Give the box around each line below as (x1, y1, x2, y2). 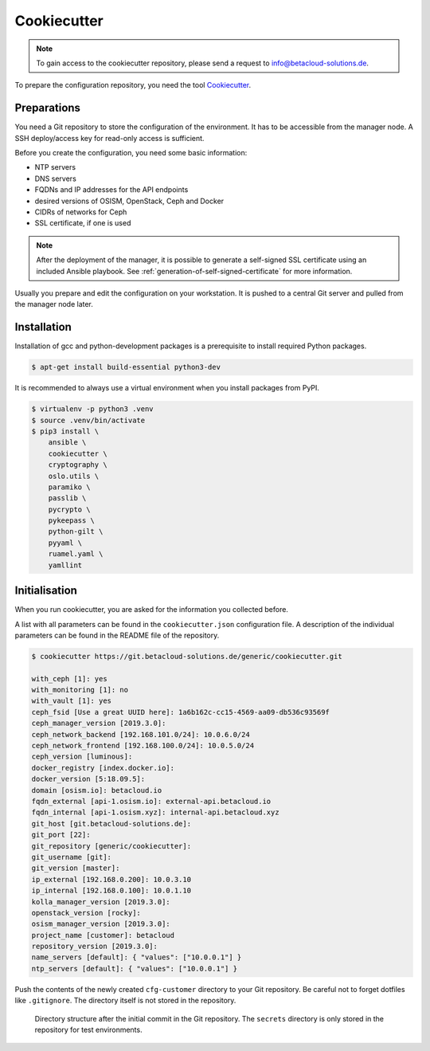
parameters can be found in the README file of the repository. (14, 630, 220, 640)
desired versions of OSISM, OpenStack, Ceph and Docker (34, 196, 225, 206)
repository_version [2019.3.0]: (31, 942, 158, 951)
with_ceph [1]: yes (31, 674, 107, 683)
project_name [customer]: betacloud (31, 931, 175, 939)
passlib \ (48, 494, 87, 503)
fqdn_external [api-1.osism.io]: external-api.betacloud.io (31, 797, 272, 806)
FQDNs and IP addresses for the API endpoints (34, 185, 189, 194)
